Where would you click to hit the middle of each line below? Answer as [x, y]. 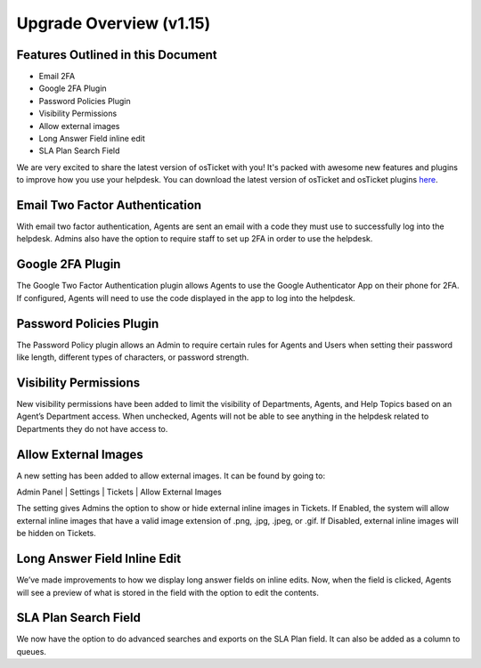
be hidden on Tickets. [57, 534]
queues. [31, 651]
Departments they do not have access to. [92, 428]
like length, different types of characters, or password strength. [133, 357]
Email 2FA [57, 77]
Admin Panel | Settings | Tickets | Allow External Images [119, 492]
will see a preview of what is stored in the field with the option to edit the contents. [168, 592]
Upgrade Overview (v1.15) [114, 23]
